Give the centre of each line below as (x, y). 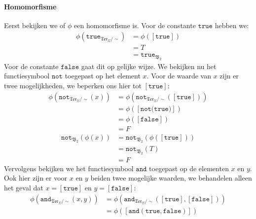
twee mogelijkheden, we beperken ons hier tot (73, 86)
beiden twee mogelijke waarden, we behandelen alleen (171, 178)
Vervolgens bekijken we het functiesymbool (69, 168)
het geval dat (24, 187)
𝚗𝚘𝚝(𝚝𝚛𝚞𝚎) (156, 109)
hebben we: (232, 25)
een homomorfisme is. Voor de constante (135, 25)
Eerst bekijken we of (35, 25)
